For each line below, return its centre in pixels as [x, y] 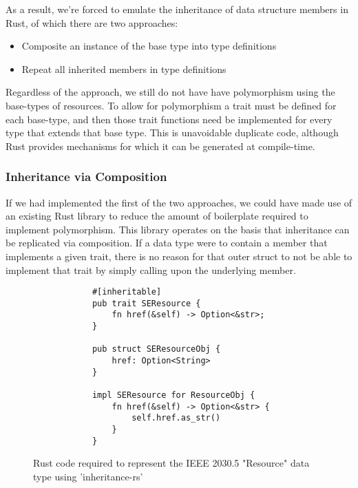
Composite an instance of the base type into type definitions [149, 46]
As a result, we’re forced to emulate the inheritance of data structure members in [177, 9]
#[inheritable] [127, 292]
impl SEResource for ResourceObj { [173, 395]
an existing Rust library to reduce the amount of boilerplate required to [157, 216]
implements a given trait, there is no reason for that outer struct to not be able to [179, 256]
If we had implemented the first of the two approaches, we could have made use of [179, 202]
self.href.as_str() [176, 418]
